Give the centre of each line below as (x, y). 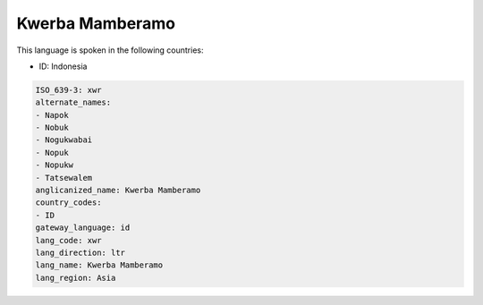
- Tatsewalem (64, 178)
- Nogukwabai (64, 140)
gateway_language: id (83, 228)
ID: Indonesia (63, 66)
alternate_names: (73, 102)
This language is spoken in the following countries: (110, 50)
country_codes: (68, 203)
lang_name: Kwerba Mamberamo (99, 265)
